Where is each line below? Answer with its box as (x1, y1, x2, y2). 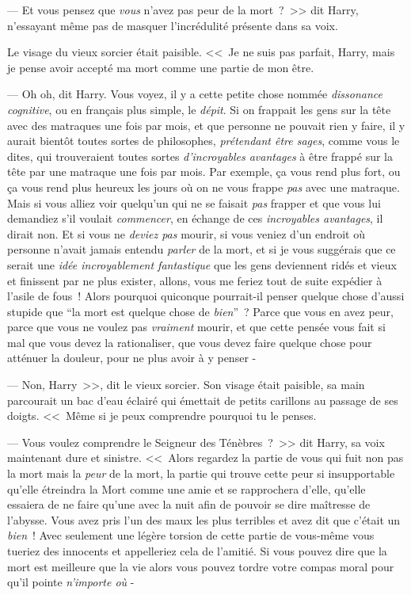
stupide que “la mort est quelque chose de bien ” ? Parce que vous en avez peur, (7, 303, 394, 319)
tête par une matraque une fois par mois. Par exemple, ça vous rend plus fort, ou (7, 163, 401, 180)
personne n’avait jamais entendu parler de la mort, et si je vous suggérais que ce (7, 241, 396, 257)
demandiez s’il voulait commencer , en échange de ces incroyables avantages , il (7, 210, 383, 227)
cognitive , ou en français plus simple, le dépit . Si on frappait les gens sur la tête (7, 101, 391, 117)
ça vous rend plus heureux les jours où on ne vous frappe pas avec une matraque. (7, 178, 400, 195)
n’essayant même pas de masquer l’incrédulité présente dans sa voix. (7, 17, 338, 33)
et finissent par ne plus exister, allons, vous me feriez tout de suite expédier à (7, 272, 382, 288)
